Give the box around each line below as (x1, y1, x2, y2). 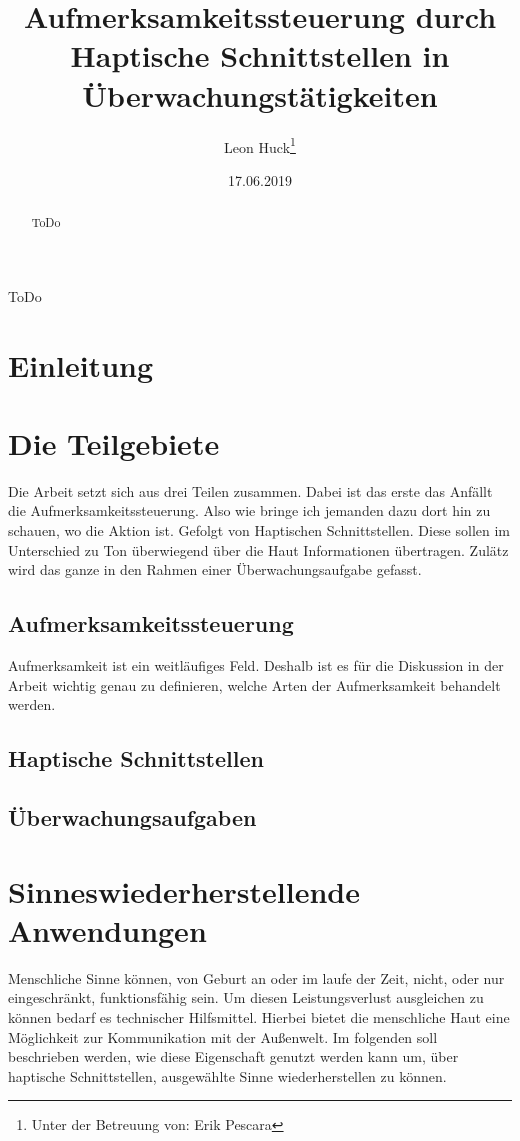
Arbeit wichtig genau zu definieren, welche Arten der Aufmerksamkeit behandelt (8, 674, 501, 695)
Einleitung (8, 344, 154, 385)
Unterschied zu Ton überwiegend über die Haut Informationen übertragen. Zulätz (8, 539, 509, 560)
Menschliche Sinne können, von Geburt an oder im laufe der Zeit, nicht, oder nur (8, 967, 505, 988)
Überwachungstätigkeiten (82, 74, 438, 115)
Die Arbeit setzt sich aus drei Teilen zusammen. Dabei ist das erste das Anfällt (8, 480, 493, 501)
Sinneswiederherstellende (8, 870, 361, 911)
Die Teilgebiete (8, 422, 220, 463)
